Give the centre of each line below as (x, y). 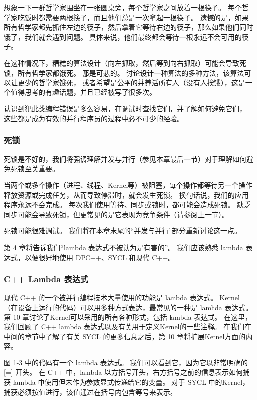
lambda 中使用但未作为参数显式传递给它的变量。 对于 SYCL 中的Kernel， (131, 382)
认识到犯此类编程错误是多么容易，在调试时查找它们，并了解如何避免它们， (125, 109)
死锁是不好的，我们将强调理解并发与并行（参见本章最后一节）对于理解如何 (125, 158)
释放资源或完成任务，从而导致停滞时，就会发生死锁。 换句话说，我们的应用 (126, 195)
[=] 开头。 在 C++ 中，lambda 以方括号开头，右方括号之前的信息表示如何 (123, 372)
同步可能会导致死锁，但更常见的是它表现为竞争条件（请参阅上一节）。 (116, 214)
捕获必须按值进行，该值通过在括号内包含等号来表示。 (90, 391)
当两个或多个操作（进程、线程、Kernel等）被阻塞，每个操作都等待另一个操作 (128, 185)
